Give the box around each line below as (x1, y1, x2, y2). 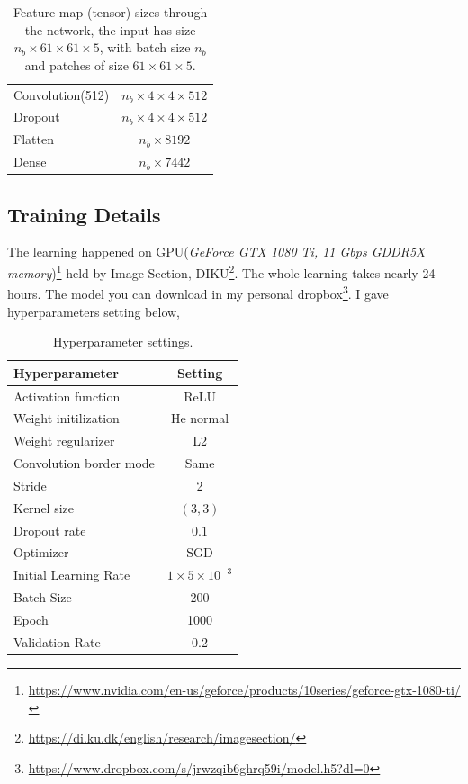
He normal (170, 409, 229, 428)
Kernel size (13, 498, 74, 517)
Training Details (7, 200, 161, 228)
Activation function (13, 386, 121, 405)
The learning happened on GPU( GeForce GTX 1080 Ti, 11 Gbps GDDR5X (7, 242, 426, 261)
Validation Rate (13, 632, 101, 651)
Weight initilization (13, 409, 120, 428)
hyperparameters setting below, (7, 302, 180, 320)
